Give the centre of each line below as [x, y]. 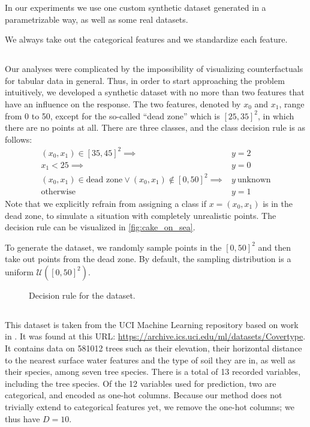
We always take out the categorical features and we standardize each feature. [146, 39]
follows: [19, 139]
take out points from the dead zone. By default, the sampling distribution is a [148, 259]
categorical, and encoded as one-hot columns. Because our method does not [144, 395]
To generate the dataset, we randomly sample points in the [113, 247]
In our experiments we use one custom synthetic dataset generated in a [136, 7]
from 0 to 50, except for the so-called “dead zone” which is [112, 115]
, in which [276, 115]
